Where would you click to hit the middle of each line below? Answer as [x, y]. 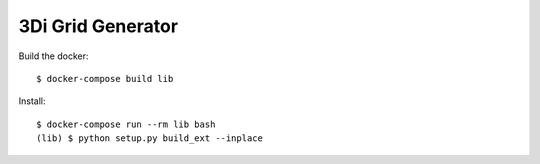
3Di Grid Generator [98, 26]
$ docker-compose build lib [105, 78]
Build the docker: [53, 56]
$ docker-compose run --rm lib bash [126, 124]
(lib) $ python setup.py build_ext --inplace [150, 138]
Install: [32, 101]
